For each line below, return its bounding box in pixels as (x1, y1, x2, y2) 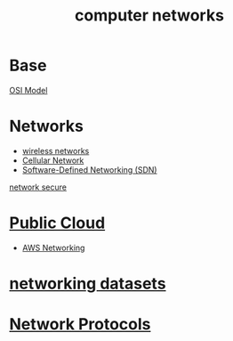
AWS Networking (21, 242, 85, 253)
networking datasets (9, 273, 166, 294)
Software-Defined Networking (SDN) (21, 164, 157, 175)
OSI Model (9, 85, 48, 95)
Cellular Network (21, 155, 84, 166)
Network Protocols (9, 314, 151, 335)
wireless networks (21, 145, 90, 156)
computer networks (74, 5, 225, 26)
